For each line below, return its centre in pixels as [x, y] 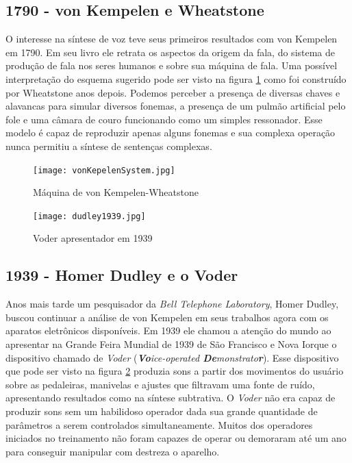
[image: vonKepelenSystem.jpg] [104, 170]
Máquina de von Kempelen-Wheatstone [116, 192]
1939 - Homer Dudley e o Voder [122, 275]
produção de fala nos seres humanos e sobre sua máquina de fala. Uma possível [172, 65]
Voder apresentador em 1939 [93, 238]
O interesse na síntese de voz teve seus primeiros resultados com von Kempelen [172, 39]
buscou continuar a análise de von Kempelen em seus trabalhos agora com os [167, 317]
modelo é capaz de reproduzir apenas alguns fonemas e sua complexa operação [171, 133]
